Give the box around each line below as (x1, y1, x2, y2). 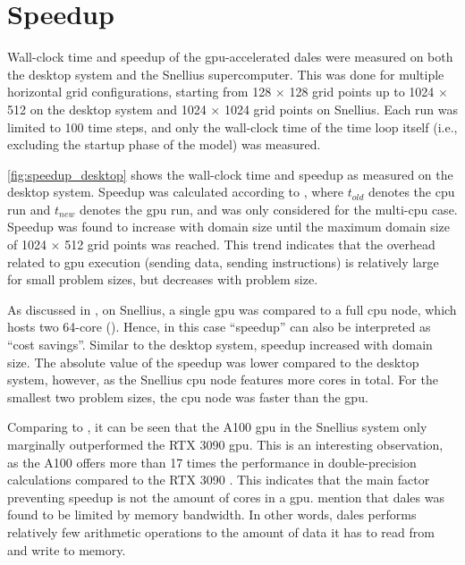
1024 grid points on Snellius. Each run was (224, 99, 458, 118)
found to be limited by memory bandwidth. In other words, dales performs (7, 505, 417, 524)
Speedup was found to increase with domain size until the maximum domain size (7, 217, 450, 236)
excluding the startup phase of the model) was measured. (7, 135, 321, 154)
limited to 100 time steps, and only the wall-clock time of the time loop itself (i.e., (7, 117, 458, 136)
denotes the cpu (368, 182, 455, 201)
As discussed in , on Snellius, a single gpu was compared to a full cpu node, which (7, 299, 457, 318)
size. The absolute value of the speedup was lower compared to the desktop (7, 352, 419, 371)
